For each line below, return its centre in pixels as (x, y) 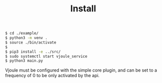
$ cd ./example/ (22, 33)
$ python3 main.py (24, 61)
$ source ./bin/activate (31, 42)
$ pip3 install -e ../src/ (33, 52)
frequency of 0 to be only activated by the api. (53, 76)
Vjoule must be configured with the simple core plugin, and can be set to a (81, 70)
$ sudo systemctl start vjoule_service (46, 56)
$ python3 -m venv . (27, 38)
